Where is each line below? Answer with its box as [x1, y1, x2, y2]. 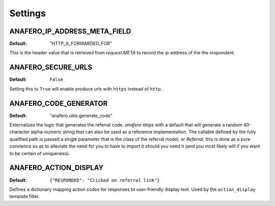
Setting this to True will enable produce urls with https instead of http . [9, 85, 162, 92]
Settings [9, 8, 46, 19]
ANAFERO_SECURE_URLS [9, 63, 93, 72]
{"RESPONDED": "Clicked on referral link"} [49, 177, 160, 183]
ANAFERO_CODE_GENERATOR [9, 99, 108, 108]
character [9, 129, 30, 135]
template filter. [9, 193, 40, 199]
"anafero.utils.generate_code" [49, 112, 113, 119]
